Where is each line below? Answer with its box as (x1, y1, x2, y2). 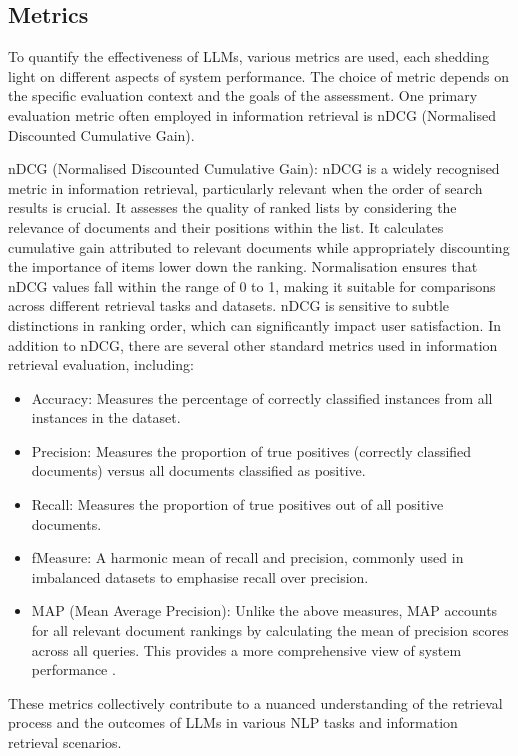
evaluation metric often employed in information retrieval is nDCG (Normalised (8, 104, 496, 125)
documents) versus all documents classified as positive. (31, 460, 366, 481)
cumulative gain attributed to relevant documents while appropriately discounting (8, 236, 510, 257)
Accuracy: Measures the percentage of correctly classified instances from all (31, 387, 493, 408)
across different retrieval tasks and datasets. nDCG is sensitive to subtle (8, 295, 449, 316)
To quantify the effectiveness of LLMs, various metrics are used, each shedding (8, 46, 489, 67)
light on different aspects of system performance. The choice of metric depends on (8, 65, 509, 86)
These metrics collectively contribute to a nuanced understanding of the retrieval (8, 692, 503, 713)
